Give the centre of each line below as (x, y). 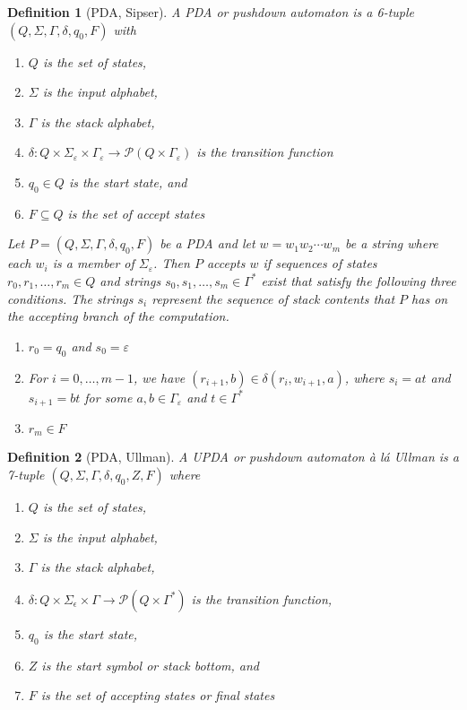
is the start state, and (128, 182)
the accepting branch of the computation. (118, 316)
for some (108, 397)
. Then (172, 263)
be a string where (392, 243)
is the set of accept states (136, 213)
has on (430, 298)
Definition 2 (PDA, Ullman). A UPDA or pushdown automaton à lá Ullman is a (233, 457)
